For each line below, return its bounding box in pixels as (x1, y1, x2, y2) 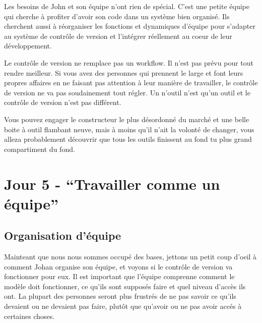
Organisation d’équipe (4, 228, 121, 243)
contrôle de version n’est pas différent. (4, 97, 121, 107)
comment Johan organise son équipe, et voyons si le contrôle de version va (4, 261, 233, 272)
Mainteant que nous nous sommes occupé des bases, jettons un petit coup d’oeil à (4, 251, 257, 262)
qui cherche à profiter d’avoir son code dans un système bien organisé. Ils (4, 11, 230, 21)
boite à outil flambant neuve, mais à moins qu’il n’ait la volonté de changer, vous (4, 124, 254, 134)
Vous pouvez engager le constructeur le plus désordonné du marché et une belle (4, 114, 249, 124)
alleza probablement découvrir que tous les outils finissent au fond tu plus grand (4, 134, 252, 144)
